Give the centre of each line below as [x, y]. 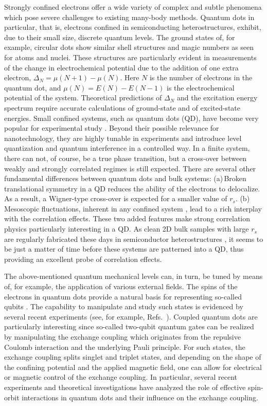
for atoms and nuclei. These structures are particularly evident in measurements [130, 57]
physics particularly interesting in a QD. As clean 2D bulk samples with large [127, 229]
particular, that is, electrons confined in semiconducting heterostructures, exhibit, [133, 27]
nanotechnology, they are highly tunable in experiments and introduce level [123, 138]
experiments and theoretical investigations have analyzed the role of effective [125, 387]
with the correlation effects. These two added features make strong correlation [127, 218]
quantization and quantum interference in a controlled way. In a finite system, [127, 148]
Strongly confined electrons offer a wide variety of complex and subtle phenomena [133, 7]
